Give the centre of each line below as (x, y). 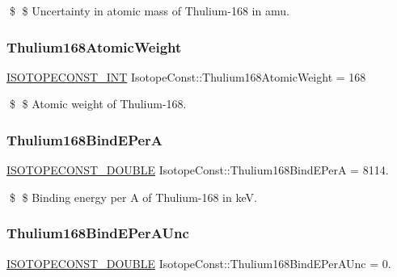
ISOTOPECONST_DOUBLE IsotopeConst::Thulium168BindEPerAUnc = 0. (199, 263)
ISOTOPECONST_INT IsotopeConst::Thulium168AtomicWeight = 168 (186, 76)
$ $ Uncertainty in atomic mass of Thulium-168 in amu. (149, 10)
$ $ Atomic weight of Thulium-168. (98, 104)
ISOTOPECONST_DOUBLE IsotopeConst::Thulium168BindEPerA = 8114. (198, 170)
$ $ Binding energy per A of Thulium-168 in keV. (133, 197)
